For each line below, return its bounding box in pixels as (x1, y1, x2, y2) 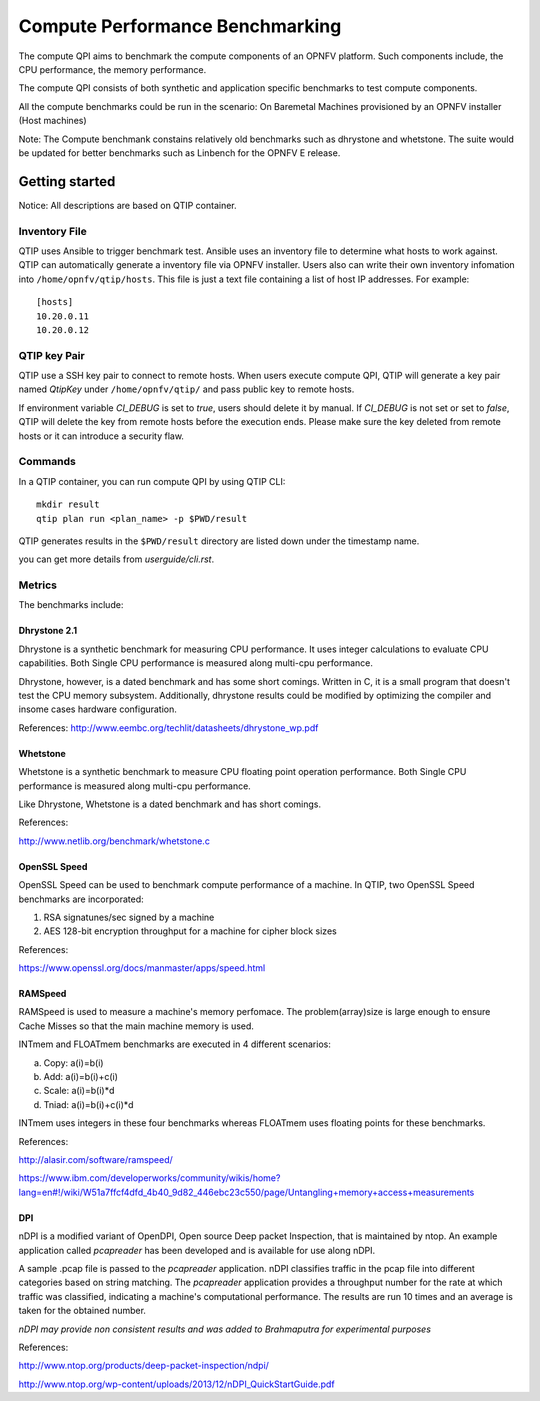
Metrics (18, 578, 57, 592)
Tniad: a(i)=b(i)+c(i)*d (43, 1098, 134, 1110)
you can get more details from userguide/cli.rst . (18, 553, 215, 565)
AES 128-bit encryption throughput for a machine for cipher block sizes (43, 925, 337, 937)
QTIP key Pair (18, 348, 85, 362)
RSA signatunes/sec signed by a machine (43, 911, 215, 923)
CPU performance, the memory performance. (18, 63, 207, 75)
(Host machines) (18, 115, 87, 127)
